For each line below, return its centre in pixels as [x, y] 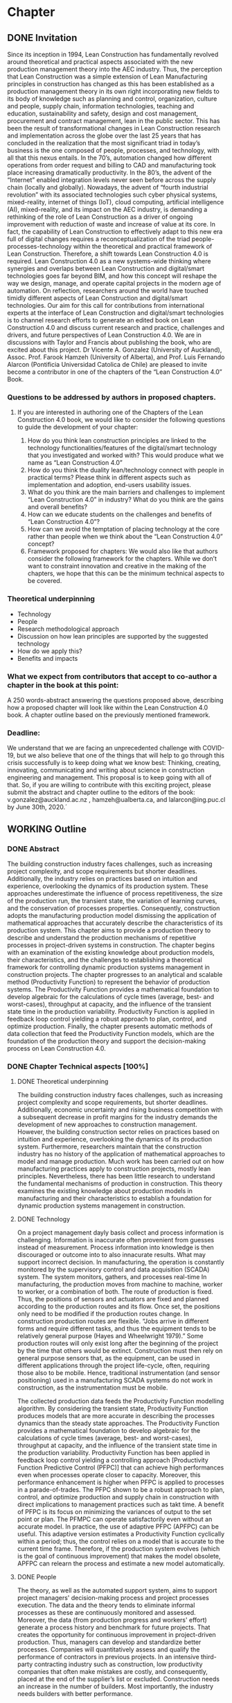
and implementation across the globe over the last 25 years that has [104, 135]
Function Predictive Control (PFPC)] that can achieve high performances [121, 1467]
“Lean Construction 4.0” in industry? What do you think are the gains [125, 500]
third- [208, 1657]
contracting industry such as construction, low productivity [118, 1664]
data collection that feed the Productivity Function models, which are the [111, 1033]
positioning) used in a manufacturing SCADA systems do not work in [115, 1381]
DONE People [37, 1577]
